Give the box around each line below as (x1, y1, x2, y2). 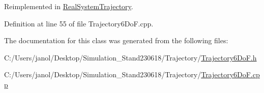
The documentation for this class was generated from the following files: (4, 35, 228, 46)
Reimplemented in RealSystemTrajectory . (4, 1, 133, 11)
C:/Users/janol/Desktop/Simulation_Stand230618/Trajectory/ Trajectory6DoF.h (4, 52, 257, 63)
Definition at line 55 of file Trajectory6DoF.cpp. (4, 18, 154, 28)
